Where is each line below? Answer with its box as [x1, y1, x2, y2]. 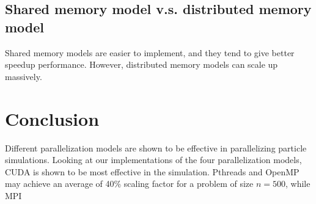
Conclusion [5, 106, 100, 131]
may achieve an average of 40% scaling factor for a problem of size [5, 177, 254, 190]
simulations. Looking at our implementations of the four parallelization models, [5, 153, 302, 166]
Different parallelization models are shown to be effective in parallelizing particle [5, 141, 307, 154]
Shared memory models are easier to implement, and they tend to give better [5, 46, 295, 59]
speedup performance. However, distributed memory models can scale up [5, 58, 278, 71]
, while [285, 177, 310, 190]
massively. [5, 70, 42, 82]
